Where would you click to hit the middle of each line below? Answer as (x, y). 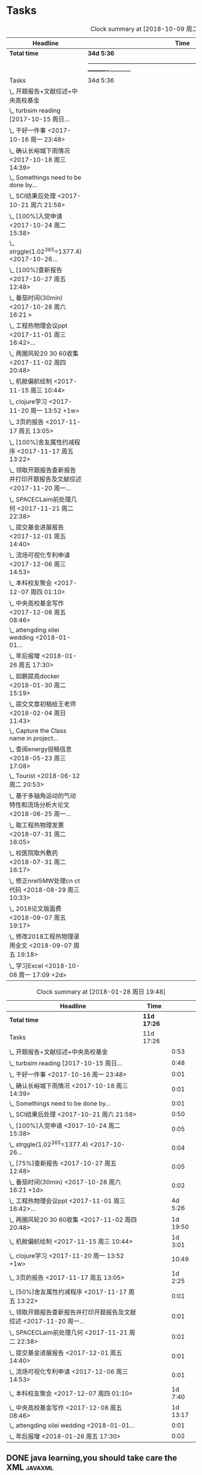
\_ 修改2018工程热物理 (41, 936)
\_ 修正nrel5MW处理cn (41, 881)
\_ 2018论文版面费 (35, 909)
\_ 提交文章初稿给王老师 (43, 704)
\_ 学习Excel (26, 966)
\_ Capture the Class (38, 731)
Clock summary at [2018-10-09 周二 (144, 29)
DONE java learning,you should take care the (92, 1458)
